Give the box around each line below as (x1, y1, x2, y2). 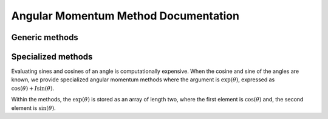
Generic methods (11, 32, 78, 42)
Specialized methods (11, 52, 93, 62)
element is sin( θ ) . (11, 104, 56, 112)
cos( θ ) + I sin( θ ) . (11, 84, 55, 92)
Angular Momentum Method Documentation (11, 9, 240, 22)
